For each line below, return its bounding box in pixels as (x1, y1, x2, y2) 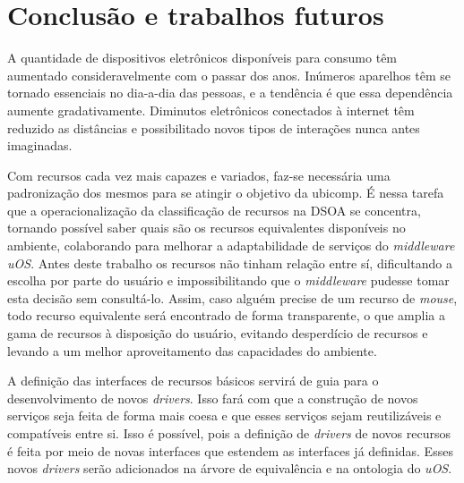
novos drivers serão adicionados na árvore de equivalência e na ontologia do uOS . (7, 459, 452, 478)
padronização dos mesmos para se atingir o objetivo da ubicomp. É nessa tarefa (7, 183, 444, 202)
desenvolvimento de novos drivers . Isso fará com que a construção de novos (7, 388, 418, 407)
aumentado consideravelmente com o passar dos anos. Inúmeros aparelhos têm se (7, 65, 451, 84)
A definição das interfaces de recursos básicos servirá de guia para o (7, 371, 379, 390)
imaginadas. (7, 136, 73, 155)
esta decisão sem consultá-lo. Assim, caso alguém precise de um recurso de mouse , (7, 288, 458, 307)
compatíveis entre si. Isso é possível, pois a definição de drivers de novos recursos (7, 424, 451, 442)
